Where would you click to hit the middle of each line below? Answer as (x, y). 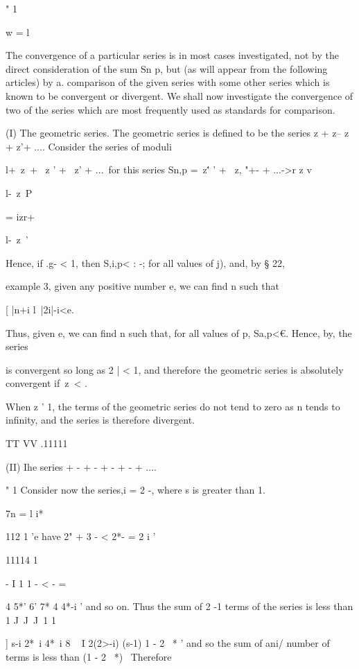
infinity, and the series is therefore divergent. (100, 420)
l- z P (19, 192)
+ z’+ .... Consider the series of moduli (89, 146)
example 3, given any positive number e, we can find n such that (142, 286)
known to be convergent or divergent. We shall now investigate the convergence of (179, 95)
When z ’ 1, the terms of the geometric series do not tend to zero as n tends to (173, 406)
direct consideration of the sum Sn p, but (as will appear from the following (167, 68)
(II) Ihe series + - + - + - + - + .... (81, 466)
